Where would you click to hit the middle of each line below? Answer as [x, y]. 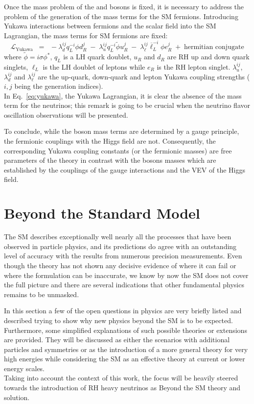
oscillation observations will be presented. [66, 114]
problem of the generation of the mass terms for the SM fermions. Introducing [121, 16]
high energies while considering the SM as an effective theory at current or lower [125, 359]
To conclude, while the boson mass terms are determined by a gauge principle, [122, 131]
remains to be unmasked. [42, 294]
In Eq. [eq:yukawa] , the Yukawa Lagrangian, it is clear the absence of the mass [123, 95]
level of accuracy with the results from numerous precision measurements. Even [123, 256]
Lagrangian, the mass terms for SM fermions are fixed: [86, 35]
